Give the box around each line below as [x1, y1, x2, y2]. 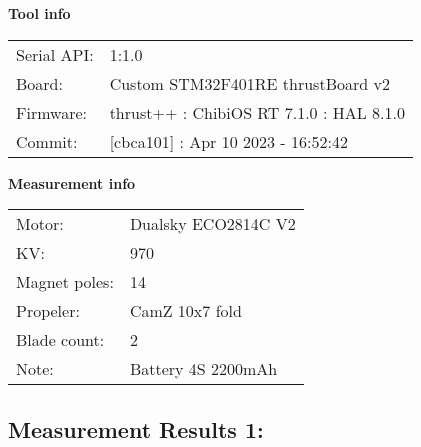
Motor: [16, 212, 64, 236]
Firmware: [16, 100, 87, 124]
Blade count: [16, 328, 105, 352]
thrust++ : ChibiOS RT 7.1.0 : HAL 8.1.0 [109, 100, 405, 124]
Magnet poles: [16, 270, 114, 294]
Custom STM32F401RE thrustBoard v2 [109, 71, 390, 95]
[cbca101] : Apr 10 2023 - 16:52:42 [109, 129, 348, 153]
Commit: [16, 129, 78, 153]
